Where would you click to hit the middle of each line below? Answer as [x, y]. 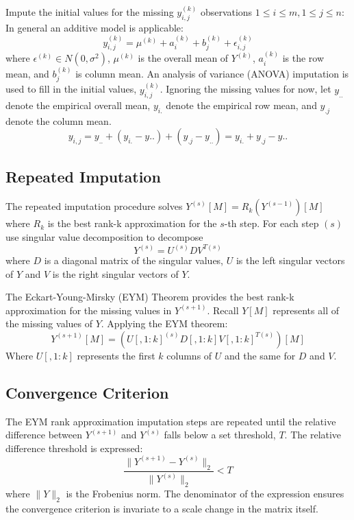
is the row [303, 58]
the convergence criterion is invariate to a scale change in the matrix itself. [162, 508]
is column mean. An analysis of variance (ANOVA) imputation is [212, 74]
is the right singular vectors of [115, 273]
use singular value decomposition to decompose [104, 236]
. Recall [223, 310]
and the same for [260, 355]
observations [226, 12]
